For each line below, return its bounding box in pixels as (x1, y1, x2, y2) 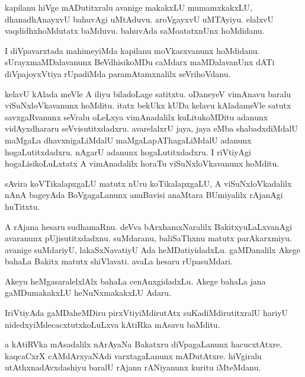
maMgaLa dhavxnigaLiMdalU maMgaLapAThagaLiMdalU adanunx (5, 133, 252, 146)
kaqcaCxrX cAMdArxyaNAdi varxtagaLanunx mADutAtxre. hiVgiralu (5, 349, 262, 362)
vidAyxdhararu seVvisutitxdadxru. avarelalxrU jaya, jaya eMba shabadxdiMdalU (5, 122, 298, 135)
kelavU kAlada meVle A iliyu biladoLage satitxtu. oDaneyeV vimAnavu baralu (5, 87, 291, 100)
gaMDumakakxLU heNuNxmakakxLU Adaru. (5, 286, 172, 299)
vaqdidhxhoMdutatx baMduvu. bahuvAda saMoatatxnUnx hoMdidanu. (5, 24, 265, 37)
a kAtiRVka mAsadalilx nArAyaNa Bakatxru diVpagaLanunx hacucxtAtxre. (5, 338, 282, 350)
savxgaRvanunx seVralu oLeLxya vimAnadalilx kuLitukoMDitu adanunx (5, 110, 268, 123)
